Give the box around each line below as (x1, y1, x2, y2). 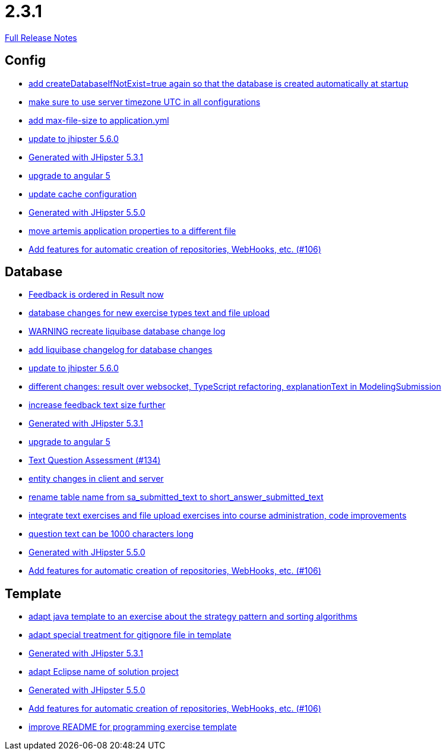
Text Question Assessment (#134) (29, 455, 161, 466)
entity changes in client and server (29, 473, 164, 484)
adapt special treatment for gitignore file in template (29, 630, 232, 640)
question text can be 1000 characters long (29, 529, 194, 539)
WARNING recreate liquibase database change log (29, 326, 226, 337)
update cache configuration (29, 188, 137, 199)
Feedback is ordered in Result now (29, 289, 164, 300)
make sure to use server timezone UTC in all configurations (29, 96, 261, 107)
